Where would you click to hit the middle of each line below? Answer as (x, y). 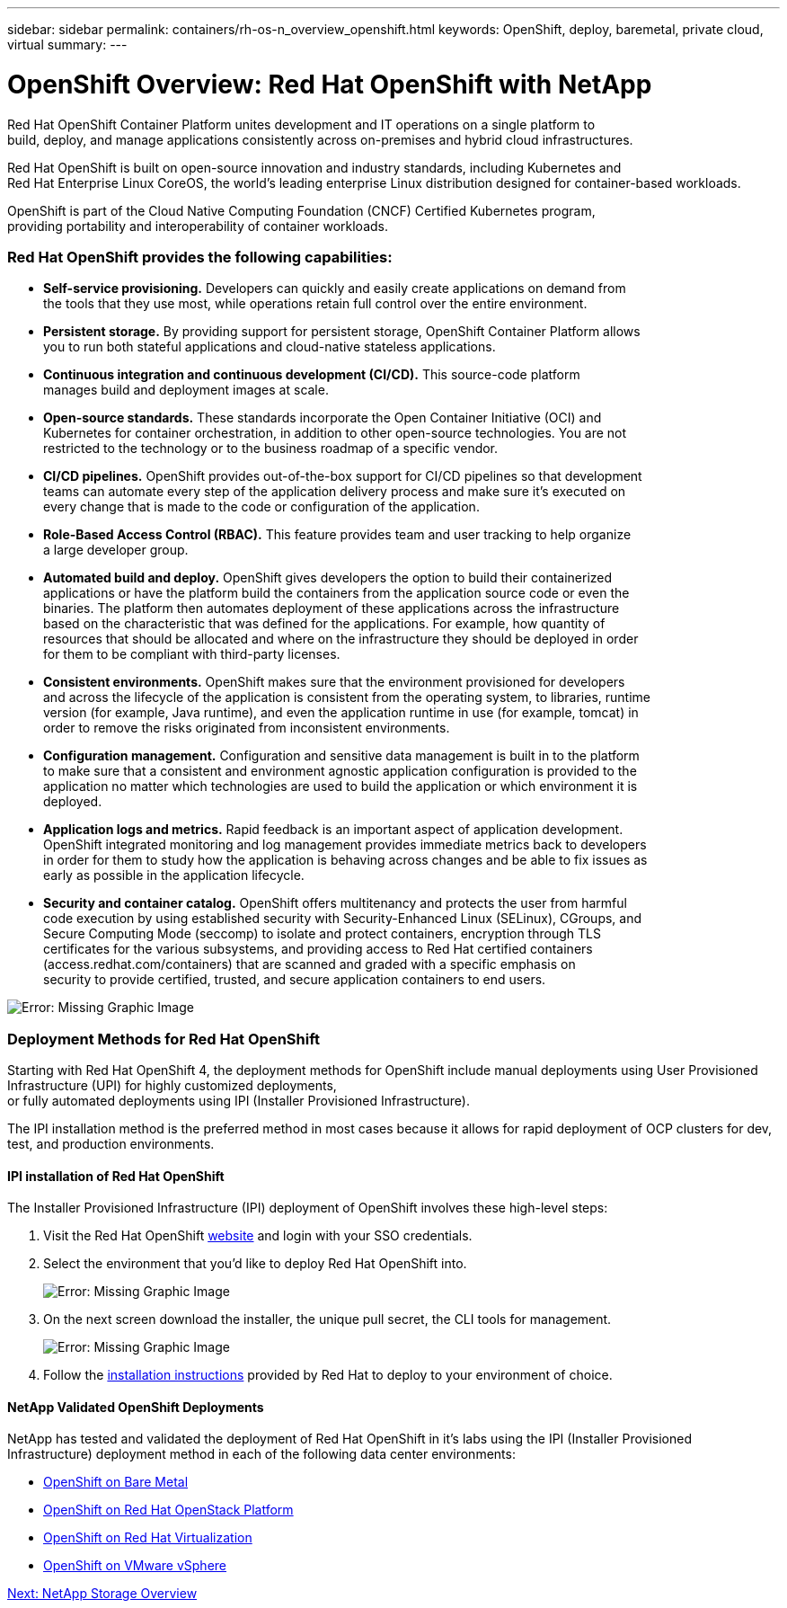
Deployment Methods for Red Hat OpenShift (164, 1039)
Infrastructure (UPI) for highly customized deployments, (172, 1085)
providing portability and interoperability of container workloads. (198, 226)
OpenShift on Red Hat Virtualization (148, 1538)
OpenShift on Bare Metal (116, 1482)
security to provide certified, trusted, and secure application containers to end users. (295, 980)
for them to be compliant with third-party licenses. (192, 654)
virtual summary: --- (67, 44)
